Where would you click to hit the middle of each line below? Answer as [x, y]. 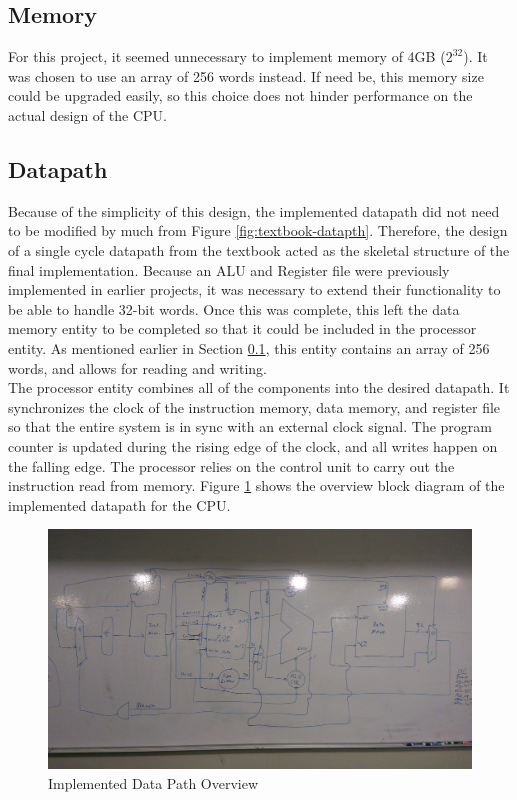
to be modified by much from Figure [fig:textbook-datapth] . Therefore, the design [258, 230]
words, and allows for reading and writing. [137, 367]
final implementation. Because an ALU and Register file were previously [229, 269]
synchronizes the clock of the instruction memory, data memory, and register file [254, 406]
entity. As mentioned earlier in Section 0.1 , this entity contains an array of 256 [249, 347]
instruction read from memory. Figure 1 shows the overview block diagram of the [256, 485]
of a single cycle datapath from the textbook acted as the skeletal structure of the [259, 249]
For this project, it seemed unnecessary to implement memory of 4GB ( [227, 56]
